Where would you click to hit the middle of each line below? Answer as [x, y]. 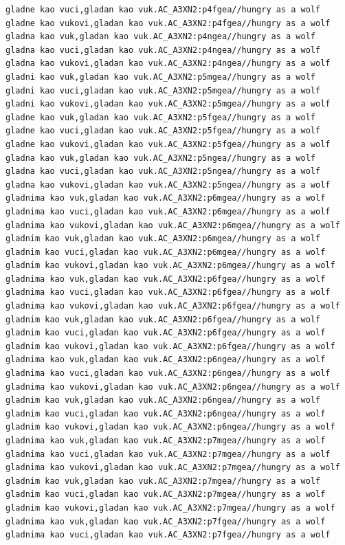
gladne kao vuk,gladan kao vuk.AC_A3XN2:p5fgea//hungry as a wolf [161, 117]
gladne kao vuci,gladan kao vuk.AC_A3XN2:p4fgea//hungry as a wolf [163, 10]
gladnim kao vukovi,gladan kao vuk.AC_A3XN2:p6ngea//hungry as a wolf [170, 427]
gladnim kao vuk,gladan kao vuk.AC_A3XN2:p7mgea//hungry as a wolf [163, 481]
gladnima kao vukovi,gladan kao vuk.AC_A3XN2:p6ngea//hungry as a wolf [173, 387]
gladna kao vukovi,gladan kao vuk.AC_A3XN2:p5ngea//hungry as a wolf [168, 185]
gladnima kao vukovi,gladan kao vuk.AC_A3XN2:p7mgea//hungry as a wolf [173, 468]
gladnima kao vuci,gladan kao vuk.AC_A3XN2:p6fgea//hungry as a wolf [168, 292]
